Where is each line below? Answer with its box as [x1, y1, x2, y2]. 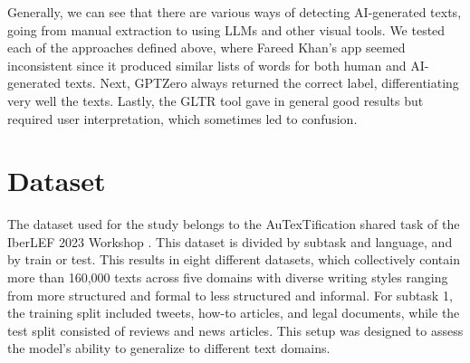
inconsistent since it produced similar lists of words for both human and [7, 55, 407, 74]
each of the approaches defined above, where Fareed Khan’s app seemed [7, 38, 406, 57]
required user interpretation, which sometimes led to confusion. [7, 109, 358, 128]
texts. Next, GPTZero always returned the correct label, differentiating [64, 73, 459, 92]
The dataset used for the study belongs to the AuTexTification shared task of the [7, 215, 460, 234]
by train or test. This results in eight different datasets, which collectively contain [7, 250, 460, 269]
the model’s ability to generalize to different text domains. [7, 339, 331, 358]
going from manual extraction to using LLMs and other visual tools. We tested [7, 20, 446, 39]
